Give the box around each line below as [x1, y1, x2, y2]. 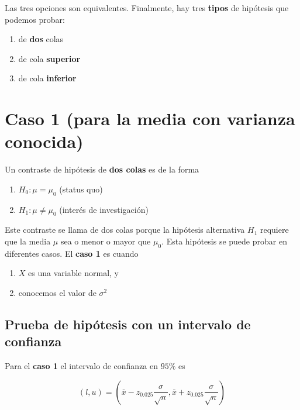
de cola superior [18, 52, 81, 64]
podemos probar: [5, 13, 65, 25]
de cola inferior [18, 72, 77, 84]
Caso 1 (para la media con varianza [5, 106, 295, 130]
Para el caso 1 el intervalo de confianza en [5, 360, 158, 372]
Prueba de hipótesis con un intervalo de [5, 315, 251, 333]
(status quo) [59, 182, 103, 195]
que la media [5, 235, 51, 247]
